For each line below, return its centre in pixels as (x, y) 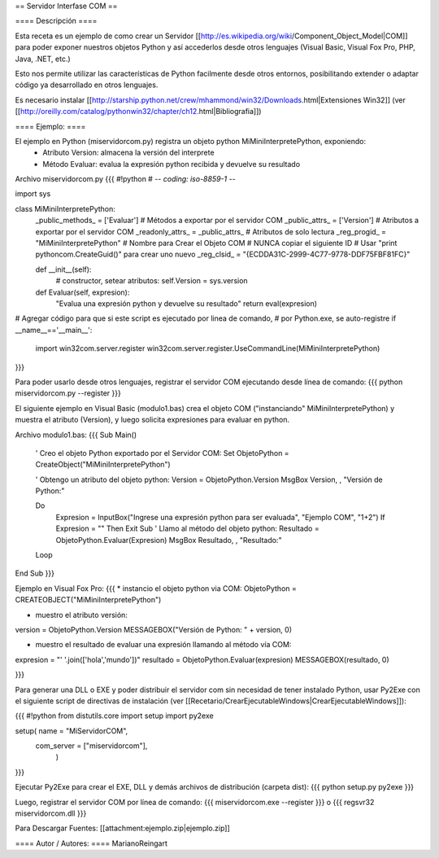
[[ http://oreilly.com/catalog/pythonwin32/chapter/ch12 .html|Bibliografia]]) (138, 112)
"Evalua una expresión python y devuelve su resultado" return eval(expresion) (186, 303)
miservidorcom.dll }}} (51, 813)
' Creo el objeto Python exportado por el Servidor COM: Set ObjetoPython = (162, 453)
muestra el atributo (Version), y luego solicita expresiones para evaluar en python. (152, 420)
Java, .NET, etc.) (43, 59)
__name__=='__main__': (54, 330)
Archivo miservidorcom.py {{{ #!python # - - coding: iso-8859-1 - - (125, 179)
